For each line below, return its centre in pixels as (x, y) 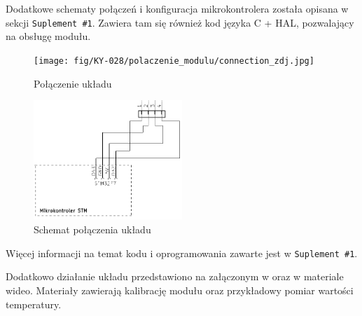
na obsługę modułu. (48, 36)
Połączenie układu (73, 83)
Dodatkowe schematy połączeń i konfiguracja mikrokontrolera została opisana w (177, 8)
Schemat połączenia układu (92, 229)
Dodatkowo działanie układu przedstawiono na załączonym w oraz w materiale (175, 276)
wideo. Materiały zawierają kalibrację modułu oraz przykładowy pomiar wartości (180, 290)
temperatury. (34, 304)
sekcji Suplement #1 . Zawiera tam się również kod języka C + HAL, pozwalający (180, 22)
